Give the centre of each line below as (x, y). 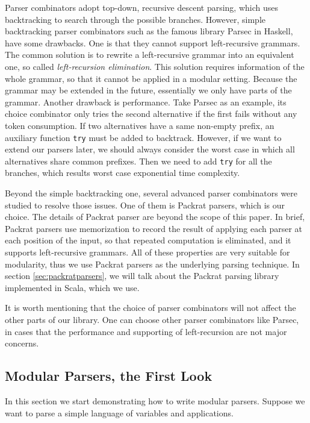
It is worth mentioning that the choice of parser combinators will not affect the (150, 308)
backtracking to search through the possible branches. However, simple (135, 19)
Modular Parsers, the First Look (109, 376)
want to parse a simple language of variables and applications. (119, 412)
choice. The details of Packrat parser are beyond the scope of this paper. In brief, (155, 217)
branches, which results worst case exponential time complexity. (122, 173)
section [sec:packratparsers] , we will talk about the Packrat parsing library (142, 276)
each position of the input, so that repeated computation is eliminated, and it (148, 240)
